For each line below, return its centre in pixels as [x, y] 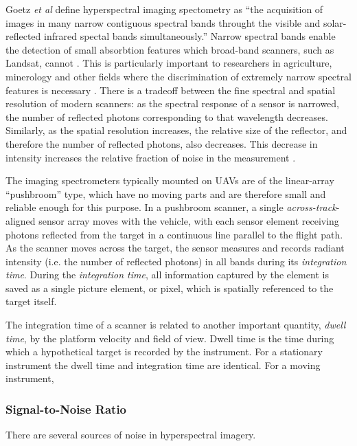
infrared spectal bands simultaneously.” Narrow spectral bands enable [190, 36]
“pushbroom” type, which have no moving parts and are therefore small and [166, 193]
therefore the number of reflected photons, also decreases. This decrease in [162, 143]
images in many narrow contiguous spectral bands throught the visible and [163, 22]
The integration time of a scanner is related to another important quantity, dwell [176, 325]
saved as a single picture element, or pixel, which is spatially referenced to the [170, 288]
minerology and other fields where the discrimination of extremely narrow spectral [178, 76]
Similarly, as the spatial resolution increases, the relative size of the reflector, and [176, 130]
